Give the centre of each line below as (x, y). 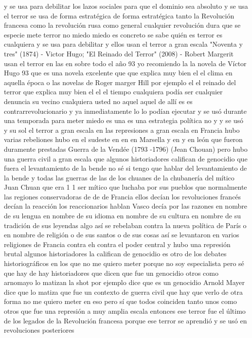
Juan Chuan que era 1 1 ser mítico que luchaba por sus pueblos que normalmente (126, 187)
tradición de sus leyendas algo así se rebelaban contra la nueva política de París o (125, 225)
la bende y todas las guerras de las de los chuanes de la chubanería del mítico (119, 177)
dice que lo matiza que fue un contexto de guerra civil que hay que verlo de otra (123, 292)
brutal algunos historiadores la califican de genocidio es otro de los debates (115, 254)
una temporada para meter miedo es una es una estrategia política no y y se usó (124, 120)
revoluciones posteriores (39, 330)
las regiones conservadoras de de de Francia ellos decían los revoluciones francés (123, 196)
